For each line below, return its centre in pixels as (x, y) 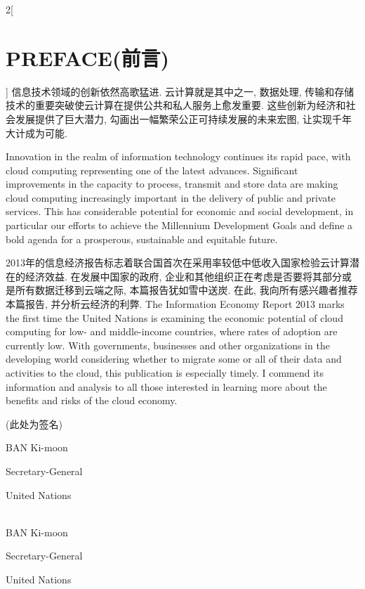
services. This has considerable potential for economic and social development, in (180, 211)
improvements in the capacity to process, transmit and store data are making (172, 184)
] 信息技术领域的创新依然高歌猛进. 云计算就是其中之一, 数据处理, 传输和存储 (180, 91)
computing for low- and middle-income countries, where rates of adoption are (172, 331)
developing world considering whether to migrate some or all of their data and (174, 359)
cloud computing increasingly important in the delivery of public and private (171, 197)
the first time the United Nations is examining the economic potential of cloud (174, 317)
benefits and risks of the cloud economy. (92, 400)
